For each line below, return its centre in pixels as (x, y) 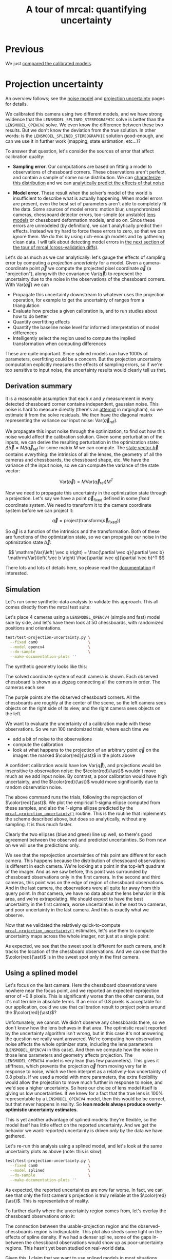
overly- (154, 1104)
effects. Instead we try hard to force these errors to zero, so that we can (89, 231)
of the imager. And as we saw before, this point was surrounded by (76, 871)
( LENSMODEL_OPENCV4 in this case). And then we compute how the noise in (82, 1050)
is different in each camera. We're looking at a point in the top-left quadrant (85, 866)
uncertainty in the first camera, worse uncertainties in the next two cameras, (86, 904)
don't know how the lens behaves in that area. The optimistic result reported (86, 1028)
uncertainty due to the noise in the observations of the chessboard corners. (85, 279)
